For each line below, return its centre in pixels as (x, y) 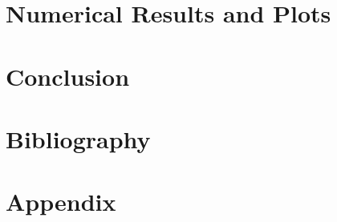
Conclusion (68, 76)
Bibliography (78, 138)
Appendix (61, 202)
